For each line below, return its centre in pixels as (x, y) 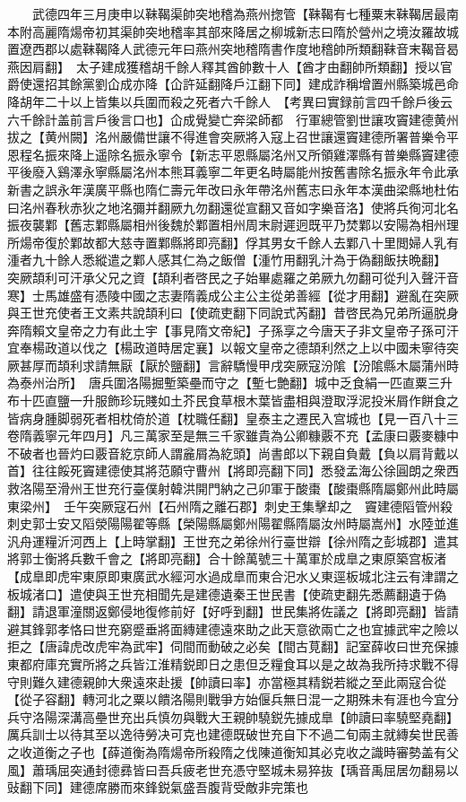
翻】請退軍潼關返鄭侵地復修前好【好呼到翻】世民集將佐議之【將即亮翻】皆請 (233, 611)
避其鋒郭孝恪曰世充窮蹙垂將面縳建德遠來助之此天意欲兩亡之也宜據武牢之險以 (233, 628)
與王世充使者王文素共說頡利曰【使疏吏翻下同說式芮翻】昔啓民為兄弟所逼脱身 (233, 313)
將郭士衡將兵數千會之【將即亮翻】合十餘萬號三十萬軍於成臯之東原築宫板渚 (227, 558)
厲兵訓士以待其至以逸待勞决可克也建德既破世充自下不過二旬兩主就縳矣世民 (227, 734)
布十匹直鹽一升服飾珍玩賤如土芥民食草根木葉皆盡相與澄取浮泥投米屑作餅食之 (233, 401)
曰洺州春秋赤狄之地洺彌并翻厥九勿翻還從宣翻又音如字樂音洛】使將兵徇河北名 (233, 207)
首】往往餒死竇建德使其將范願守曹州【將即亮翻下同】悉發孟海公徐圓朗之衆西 (233, 471)
